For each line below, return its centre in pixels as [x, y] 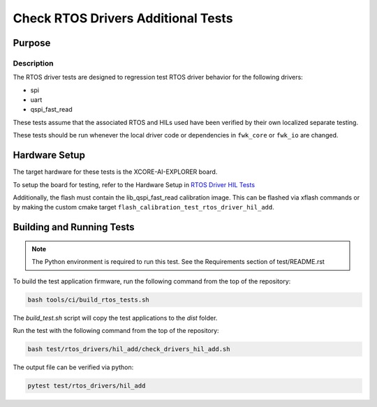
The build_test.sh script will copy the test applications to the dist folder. [115, 318]
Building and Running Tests [74, 227]
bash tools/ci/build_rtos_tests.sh [88, 299]
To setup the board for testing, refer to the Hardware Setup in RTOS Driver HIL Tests [134, 184]
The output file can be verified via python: [73, 367]
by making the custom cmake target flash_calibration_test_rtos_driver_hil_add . [144, 207]
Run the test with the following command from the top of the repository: [116, 330]
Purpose [32, 43]
